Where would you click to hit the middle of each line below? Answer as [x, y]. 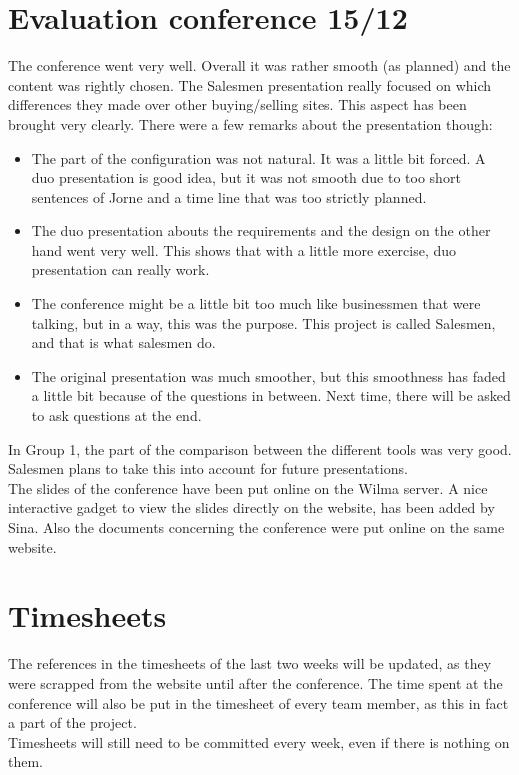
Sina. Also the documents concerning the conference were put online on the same [256, 527]
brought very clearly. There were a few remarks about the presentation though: [250, 123]
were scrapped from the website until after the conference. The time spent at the [255, 682]
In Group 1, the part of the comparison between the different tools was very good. [260, 448]
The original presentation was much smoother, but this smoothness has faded [268, 375]
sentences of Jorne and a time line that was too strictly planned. [229, 196]
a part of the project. [72, 722]
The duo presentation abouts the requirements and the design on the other [261, 230]
